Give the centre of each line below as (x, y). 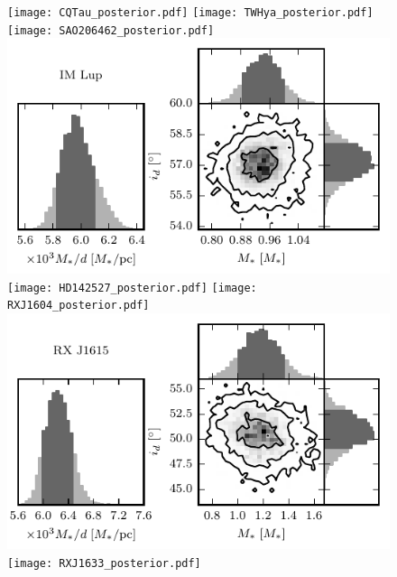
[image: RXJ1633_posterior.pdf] (104, 563)
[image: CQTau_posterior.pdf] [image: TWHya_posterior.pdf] (190, 13)
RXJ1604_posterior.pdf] (78, 306)
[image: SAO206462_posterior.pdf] (111, 30)
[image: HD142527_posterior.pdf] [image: (132, 288)
